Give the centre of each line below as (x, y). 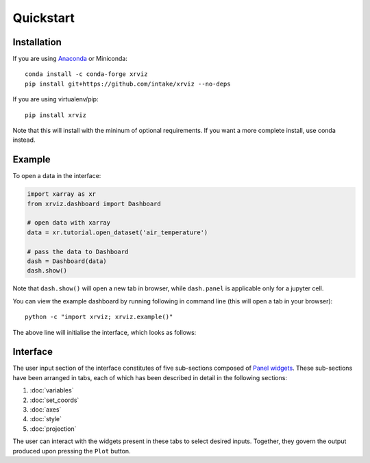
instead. (24, 140)
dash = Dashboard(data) (67, 261)
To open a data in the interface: (57, 176)
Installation (37, 42)
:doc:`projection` (53, 429)
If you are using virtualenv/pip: (56, 99)
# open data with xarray (69, 223)
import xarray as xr (61, 194)
